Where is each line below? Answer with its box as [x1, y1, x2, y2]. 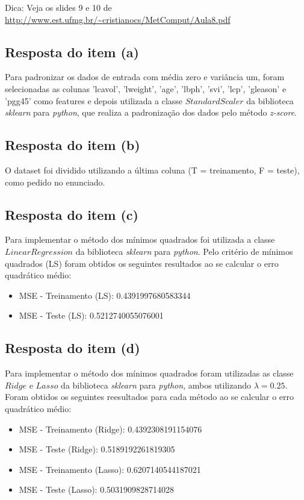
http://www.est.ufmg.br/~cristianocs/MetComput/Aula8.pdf [5, 13, 231, 25]
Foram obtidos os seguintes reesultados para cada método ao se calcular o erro [5, 390, 294, 403]
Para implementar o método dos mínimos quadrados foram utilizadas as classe [5, 367, 294, 380]
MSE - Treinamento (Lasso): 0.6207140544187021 [19, 463, 201, 475]
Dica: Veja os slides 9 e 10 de [5, 1, 112, 13]
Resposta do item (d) [5, 339, 140, 357]
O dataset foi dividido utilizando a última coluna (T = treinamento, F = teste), [5, 163, 300, 176]
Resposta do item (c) [5, 205, 138, 223]
